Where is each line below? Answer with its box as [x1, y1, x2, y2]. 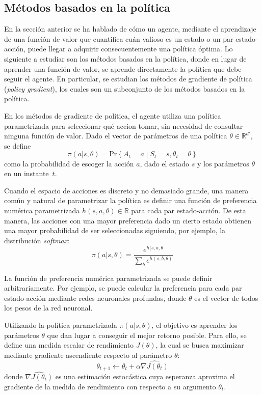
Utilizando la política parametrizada [4, 320, 117, 330]
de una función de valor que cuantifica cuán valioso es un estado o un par [4, 33, 233, 44]
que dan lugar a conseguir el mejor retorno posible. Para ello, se [47, 329, 247, 340]
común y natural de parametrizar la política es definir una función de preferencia [4, 195, 257, 206]
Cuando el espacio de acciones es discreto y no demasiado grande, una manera [4, 185, 249, 195]
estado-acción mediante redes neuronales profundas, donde [4, 292, 187, 303]
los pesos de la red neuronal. [4, 302, 93, 313]
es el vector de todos [194, 292, 258, 303]
